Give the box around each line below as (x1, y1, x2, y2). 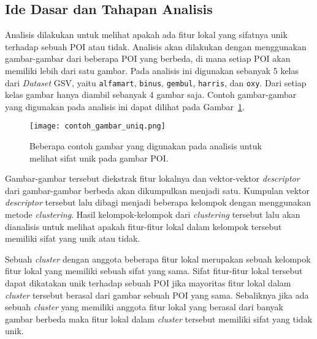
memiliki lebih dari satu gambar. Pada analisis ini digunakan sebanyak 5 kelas (5, 64, 299, 76)
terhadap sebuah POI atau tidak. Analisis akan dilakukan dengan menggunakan (5, 40, 307, 53)
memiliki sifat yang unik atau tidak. (5, 232, 140, 245)
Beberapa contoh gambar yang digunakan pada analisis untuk (29, 140, 262, 152)
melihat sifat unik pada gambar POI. (29, 151, 169, 164)
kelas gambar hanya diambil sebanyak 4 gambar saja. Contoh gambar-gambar (5, 88, 297, 101)
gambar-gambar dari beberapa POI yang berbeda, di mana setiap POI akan (5, 52, 291, 65)
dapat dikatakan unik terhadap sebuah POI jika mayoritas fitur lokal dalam (5, 277, 291, 289)
